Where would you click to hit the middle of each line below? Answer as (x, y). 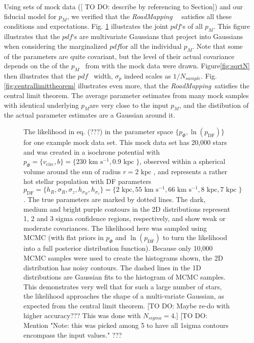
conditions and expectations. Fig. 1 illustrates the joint (86, 26)
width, (103, 75)
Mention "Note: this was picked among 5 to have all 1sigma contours (126, 325)
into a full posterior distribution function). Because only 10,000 (118, 248)
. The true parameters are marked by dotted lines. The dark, (115, 199)
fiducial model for (30, 16)
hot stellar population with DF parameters (87, 181)
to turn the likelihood (195, 237)
